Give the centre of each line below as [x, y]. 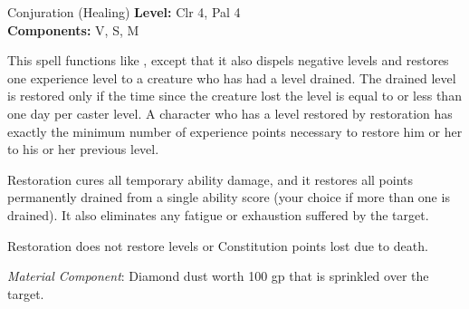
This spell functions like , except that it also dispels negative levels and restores [228, 60]
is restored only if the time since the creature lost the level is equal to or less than [234, 96]
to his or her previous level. [83, 149]
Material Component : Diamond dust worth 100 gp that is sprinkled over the [218, 276]
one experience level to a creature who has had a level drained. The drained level [232, 77]
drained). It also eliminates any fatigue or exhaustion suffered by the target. [218, 214]
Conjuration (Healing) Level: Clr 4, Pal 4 [124, 12]
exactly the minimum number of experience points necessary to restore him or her [235, 131]
